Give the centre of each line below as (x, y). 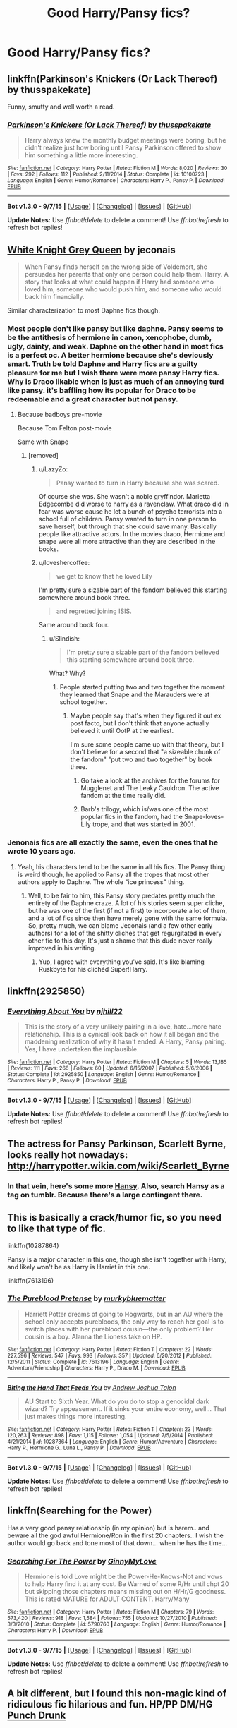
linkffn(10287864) (33, 1245)
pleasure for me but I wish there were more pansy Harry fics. (114, 373)
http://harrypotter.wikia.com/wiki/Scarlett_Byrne (119, 1166)
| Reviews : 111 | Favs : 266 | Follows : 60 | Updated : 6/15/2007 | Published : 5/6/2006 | (110, 1068)
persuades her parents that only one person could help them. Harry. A (127, 274)
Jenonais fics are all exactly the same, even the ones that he (113, 842)
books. (48, 549)
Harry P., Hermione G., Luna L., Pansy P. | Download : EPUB (79, 1448)
